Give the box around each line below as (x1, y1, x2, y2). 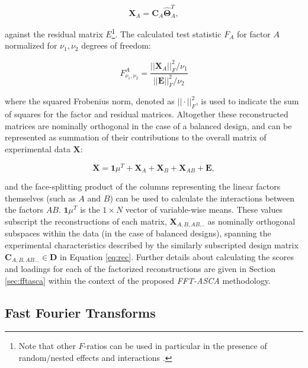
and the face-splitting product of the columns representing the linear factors (5, 180, 281, 193)
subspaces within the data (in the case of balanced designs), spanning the (5, 227, 271, 239)
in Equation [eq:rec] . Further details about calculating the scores (60, 250, 294, 263)
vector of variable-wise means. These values (125, 203, 283, 216)
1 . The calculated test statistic (111, 26, 222, 40)
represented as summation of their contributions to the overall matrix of (5, 131, 267, 143)
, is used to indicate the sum (195, 95, 299, 107)
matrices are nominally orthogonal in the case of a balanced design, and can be (5, 119, 292, 132)
